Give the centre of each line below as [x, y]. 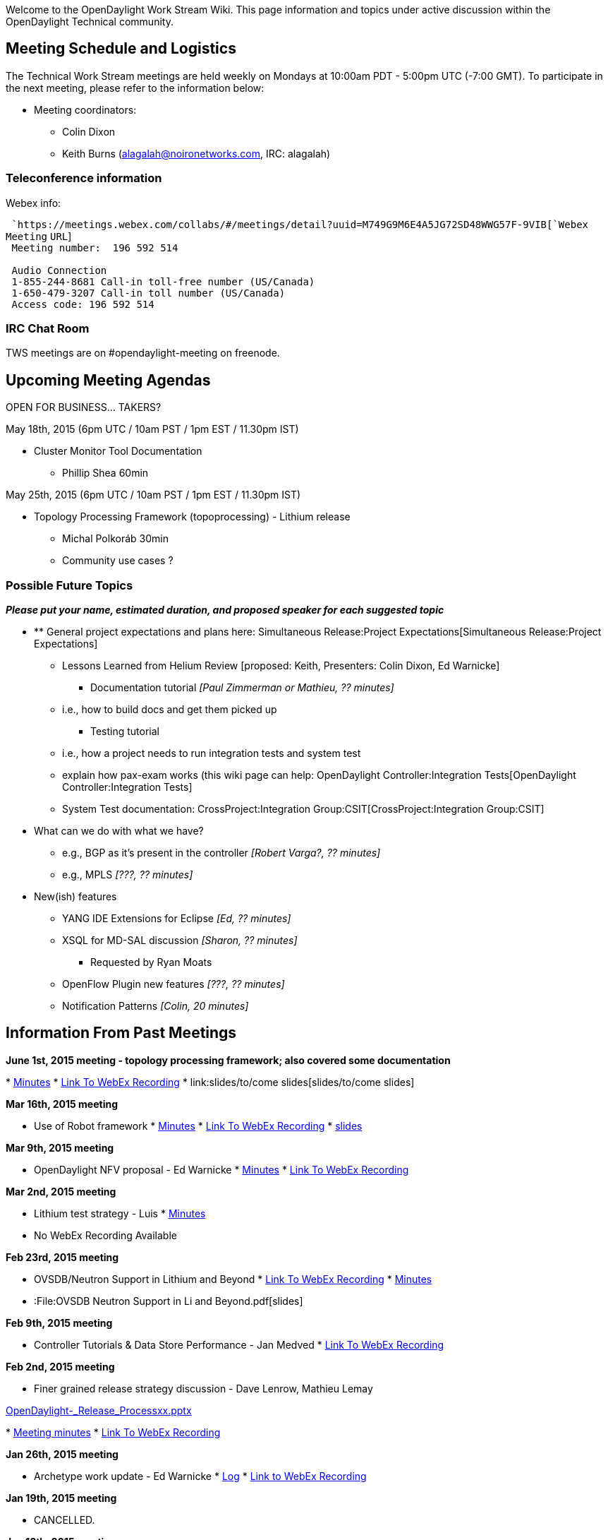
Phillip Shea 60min [105, 473]
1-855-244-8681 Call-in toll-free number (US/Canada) [163, 281]
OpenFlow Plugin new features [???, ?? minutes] [174, 984]
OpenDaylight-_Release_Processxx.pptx [99, 1410]
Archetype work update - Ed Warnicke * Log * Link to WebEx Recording [200, 1476]
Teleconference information [84, 178]
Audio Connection [59, 270]
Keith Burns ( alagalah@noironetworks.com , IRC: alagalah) [196, 153]
